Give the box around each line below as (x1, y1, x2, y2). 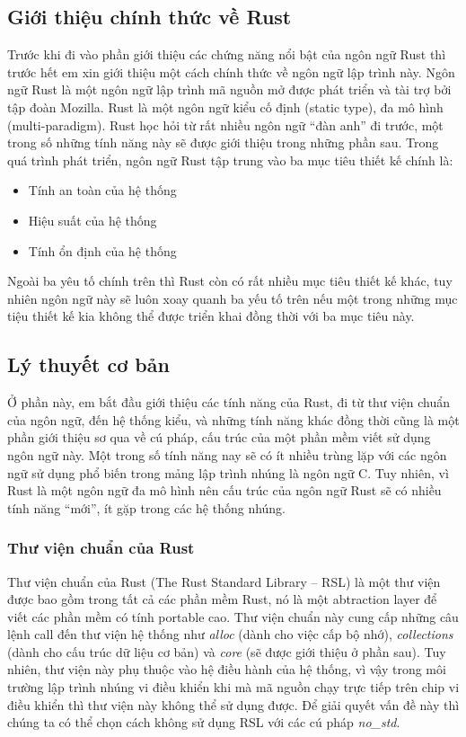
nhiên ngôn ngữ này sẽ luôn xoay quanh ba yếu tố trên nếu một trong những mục (7, 289, 458, 307)
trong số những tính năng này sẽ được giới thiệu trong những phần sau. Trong (7, 133, 439, 152)
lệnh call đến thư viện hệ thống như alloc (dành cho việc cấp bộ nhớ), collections (7, 625, 453, 644)
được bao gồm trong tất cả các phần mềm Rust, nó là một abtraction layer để (7, 590, 437, 608)
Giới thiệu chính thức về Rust (7, 3, 292, 31)
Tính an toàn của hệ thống (28, 181, 177, 200)
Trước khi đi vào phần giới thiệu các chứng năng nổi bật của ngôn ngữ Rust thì (7, 45, 446, 64)
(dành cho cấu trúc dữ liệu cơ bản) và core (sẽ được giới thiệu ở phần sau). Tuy (7, 642, 446, 661)
